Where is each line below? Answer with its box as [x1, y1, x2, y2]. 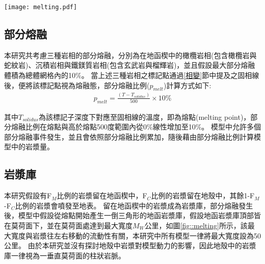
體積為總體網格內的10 [4, 70, 75, 81]
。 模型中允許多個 [201, 121, 261, 132]
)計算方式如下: [163, 80, 211, 90]
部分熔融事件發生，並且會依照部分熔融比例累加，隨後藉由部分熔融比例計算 [4, 131, 254, 142]
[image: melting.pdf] [4, 4, 77, 11]
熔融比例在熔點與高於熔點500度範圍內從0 [11, 121, 147, 132]
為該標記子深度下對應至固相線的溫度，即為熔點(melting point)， [38, 111, 251, 122]
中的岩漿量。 [11, 141, 54, 152]
